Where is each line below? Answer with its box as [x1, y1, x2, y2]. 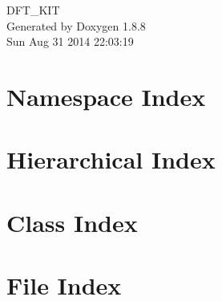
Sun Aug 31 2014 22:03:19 [6, 33, 134, 50]
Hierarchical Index [6, 143, 216, 176]
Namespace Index [6, 79, 206, 112]
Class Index [6, 205, 138, 238]
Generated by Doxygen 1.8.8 [6, 17, 146, 34]
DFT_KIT [6, 2, 60, 18]
